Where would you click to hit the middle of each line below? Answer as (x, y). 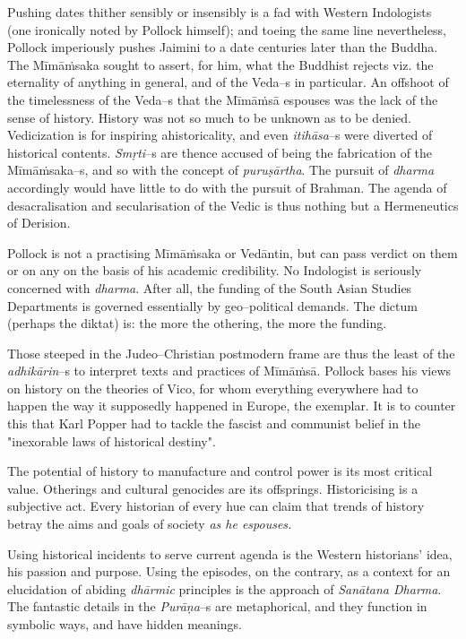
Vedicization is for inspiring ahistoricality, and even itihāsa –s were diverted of (220, 135)
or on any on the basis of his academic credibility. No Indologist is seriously (215, 270)
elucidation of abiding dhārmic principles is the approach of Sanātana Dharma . (224, 588)
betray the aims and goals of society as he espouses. (150, 524)
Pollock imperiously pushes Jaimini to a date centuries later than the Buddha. (223, 47)
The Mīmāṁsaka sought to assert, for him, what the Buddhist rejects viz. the (220, 64)
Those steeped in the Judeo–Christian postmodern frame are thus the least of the (231, 353)
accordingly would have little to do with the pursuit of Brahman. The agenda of (227, 187)
